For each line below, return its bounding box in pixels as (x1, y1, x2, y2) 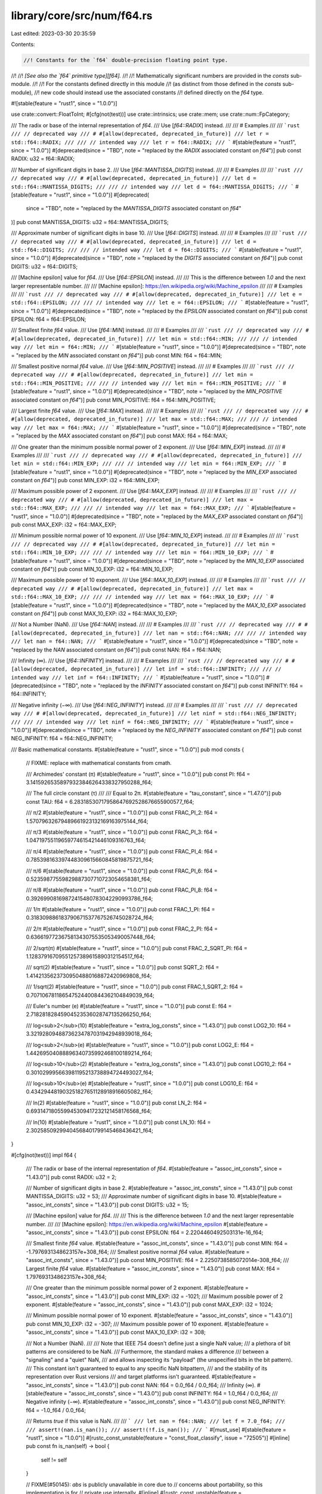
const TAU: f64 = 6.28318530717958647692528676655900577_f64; (26, 798, 194, 805)
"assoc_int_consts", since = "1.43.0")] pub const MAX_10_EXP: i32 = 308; (26, 1328, 206, 1336)
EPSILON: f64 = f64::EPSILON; (11, 316, 86, 323)
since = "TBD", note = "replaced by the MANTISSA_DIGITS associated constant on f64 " (26, 205, 241, 212)
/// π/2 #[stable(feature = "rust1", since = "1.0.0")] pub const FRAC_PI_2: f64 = (26, 809, 218, 816)
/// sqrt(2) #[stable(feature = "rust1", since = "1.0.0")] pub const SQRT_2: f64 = (26, 964, 219, 971)
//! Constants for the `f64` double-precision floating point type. (23, 57, 228, 63)
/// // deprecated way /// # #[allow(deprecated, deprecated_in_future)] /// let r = (11, 130, 270, 137)
